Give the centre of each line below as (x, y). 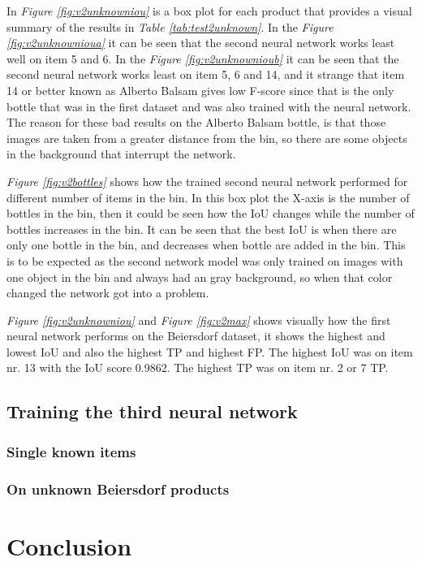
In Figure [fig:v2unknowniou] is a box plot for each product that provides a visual (209, 11)
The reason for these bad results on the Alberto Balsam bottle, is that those (196, 122)
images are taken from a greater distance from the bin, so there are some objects (207, 138)
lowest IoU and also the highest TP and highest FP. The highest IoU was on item (210, 351)
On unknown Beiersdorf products (118, 489)
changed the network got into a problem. (108, 293)
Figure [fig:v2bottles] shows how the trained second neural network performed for (207, 181)
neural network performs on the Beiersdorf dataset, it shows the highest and (196, 336)
